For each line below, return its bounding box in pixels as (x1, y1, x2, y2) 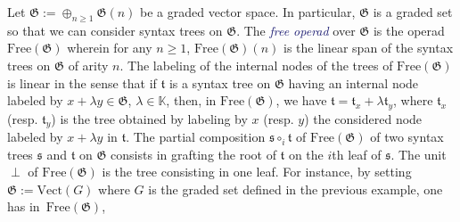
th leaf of (332, 144, 382, 163)
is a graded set (373, 3, 453, 21)
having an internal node (288, 73, 419, 92)
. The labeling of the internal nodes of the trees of (119, 55, 393, 74)
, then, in (166, 91, 217, 110)
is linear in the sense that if (7, 73, 157, 92)
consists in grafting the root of (111, 144, 276, 163)
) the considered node (304, 109, 423, 127)
